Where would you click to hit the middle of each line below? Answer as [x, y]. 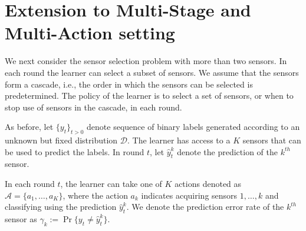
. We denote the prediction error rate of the [205, 207]
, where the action [95, 195]
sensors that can [272, 140]
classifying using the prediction [61, 207]
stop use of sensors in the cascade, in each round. [93, 107]
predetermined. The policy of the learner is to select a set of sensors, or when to [149, 96]
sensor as [21, 219]
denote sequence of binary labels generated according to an [193, 127]
